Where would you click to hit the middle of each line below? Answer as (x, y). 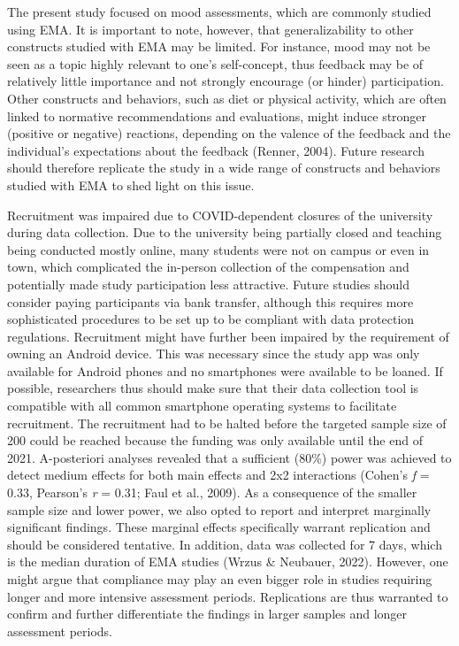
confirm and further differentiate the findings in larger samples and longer (207, 614)
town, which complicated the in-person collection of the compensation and (208, 267)
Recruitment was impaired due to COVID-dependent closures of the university (220, 215)
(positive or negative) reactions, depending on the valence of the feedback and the (229, 133)
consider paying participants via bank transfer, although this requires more (210, 301)
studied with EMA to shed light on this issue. (131, 185)
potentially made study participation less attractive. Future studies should (209, 284)
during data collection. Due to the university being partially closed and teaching (225, 232)
